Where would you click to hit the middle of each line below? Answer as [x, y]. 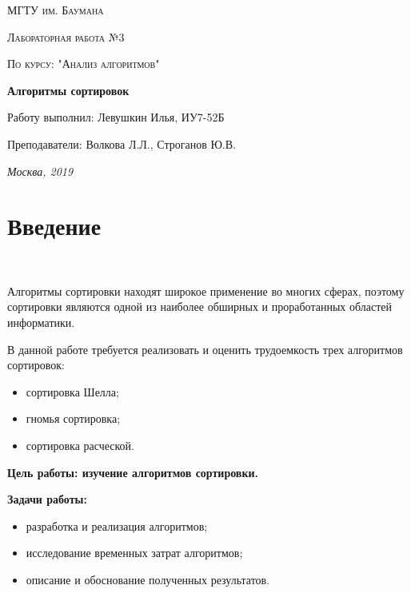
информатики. [41, 322]
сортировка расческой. [80, 446]
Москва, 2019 [40, 171]
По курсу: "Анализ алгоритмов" [84, 64]
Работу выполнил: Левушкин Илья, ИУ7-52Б [116, 117]
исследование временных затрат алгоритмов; [134, 553]
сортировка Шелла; [72, 391]
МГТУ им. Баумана [56, 10]
